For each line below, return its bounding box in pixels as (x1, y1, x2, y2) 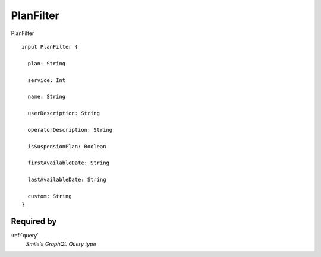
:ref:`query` (11, 232, 39, 239)
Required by (11, 217, 57, 227)
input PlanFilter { (21, 43, 78, 50)
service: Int (27, 77, 66, 83)
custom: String (27, 193, 72, 199)
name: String (27, 93, 66, 100)
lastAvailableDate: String (27, 176, 106, 183)
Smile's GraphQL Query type (26, 240, 96, 248)
